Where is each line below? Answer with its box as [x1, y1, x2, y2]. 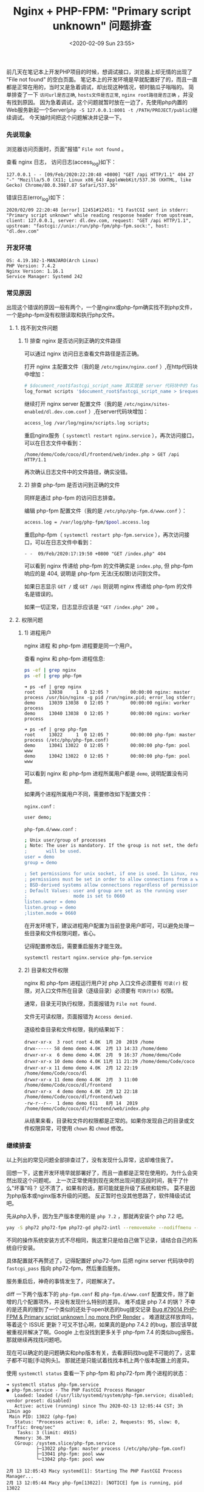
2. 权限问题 [15, 616, 44, 623]
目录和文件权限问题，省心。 [29, 929, 99, 936]
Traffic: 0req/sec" [6, 1424, 56, 1431]
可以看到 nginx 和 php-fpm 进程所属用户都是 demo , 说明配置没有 [24, 770, 183, 777]
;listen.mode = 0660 [24, 910, 76, 916]
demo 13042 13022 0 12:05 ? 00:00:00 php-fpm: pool [24, 753, 191, 759]
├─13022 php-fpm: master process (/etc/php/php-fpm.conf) [36, 1445, 186, 1452]
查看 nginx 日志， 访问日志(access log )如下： [6, 158, 117, 167]
